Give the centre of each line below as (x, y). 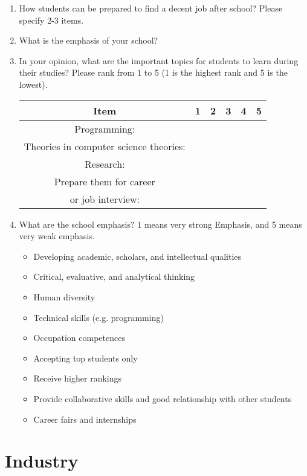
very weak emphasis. (57, 236)
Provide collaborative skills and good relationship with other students (163, 398)
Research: (105, 164)
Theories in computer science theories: (105, 146)
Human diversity (64, 296)
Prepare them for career (105, 181)
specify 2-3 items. (51, 20)
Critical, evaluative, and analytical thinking (114, 276)
